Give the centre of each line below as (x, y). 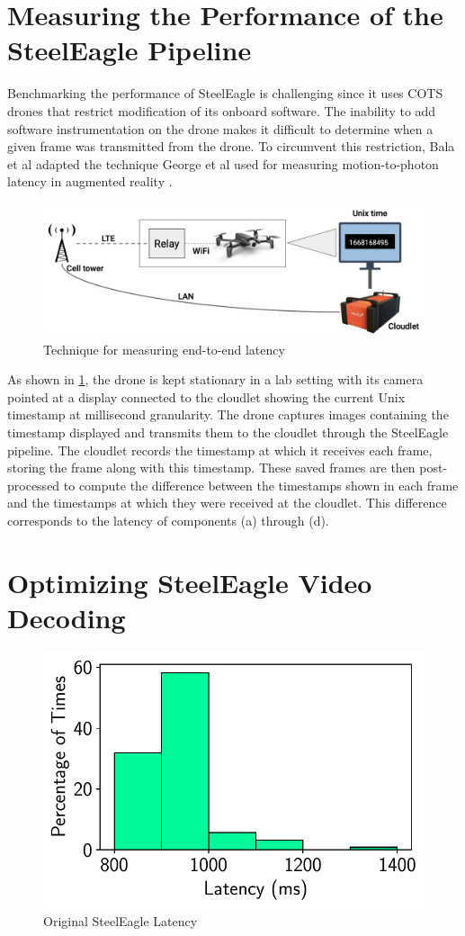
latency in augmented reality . (90, 181)
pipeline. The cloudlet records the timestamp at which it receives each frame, (220, 450)
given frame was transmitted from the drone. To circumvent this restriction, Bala (231, 146)
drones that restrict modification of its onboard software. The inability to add (222, 110)
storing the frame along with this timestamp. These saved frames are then (211, 468)
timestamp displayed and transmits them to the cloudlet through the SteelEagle (228, 432)
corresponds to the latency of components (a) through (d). (168, 521)
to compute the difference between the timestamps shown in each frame (261, 485)
